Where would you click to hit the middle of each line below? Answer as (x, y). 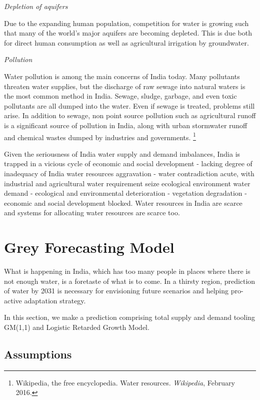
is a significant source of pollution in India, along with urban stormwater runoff (126, 125)
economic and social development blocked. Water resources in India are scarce (123, 203)
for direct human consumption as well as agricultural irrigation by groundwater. (126, 42)
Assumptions (38, 354)
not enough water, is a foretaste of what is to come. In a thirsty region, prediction (130, 281)
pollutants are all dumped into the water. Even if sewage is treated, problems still (129, 105)
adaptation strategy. (55, 300)
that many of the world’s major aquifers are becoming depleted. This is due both (128, 33)
